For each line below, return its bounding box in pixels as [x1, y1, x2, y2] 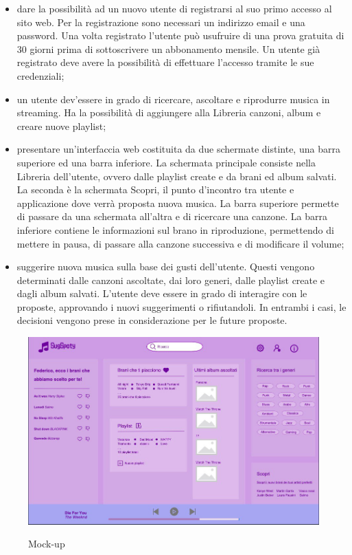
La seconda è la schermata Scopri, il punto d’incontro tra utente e [16, 182, 294, 197]
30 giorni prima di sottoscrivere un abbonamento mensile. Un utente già [16, 41, 320, 56]
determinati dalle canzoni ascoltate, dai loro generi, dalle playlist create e [16, 272, 325, 287]
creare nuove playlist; [16, 118, 106, 133]
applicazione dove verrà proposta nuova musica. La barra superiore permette [16, 195, 339, 210]
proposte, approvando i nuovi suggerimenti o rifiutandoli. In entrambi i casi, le [16, 299, 347, 314]
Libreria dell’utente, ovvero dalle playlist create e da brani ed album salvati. [16, 168, 337, 183]
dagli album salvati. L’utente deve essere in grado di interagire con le [16, 286, 307, 301]
